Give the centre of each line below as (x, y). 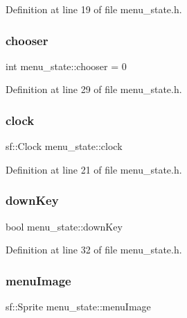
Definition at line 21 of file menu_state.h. (94, 169)
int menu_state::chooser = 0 (66, 66)
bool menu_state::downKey (64, 226)
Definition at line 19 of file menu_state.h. (94, 9)
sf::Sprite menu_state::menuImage (78, 307)
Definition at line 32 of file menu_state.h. (94, 250)
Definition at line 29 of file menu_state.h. (94, 89)
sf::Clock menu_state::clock (64, 146)
